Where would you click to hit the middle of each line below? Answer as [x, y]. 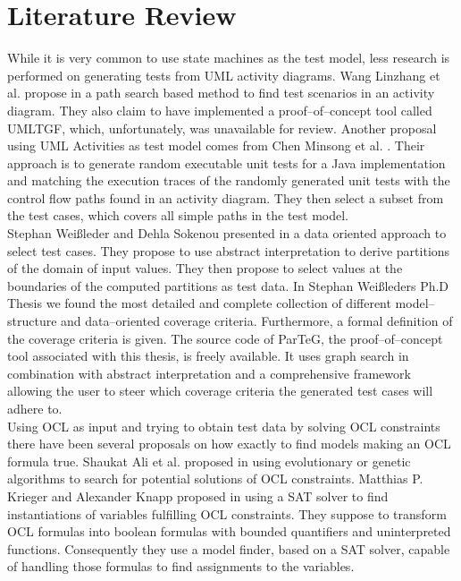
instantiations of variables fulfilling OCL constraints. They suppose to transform [227, 513]
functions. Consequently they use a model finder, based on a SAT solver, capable [229, 548]
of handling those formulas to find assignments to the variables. [181, 566]
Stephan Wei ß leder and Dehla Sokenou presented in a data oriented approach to [227, 233]
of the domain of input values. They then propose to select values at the [205, 268]
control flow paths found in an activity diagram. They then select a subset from [226, 197]
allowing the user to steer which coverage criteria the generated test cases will [220, 391]
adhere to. [35, 408]
